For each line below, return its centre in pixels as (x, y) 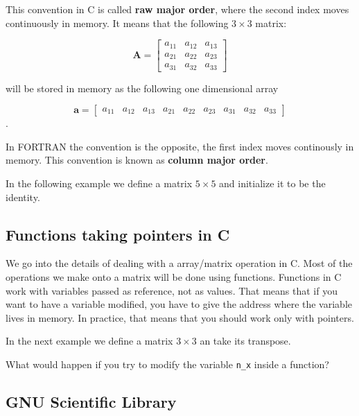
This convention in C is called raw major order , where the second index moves (177, 9)
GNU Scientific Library (91, 402)
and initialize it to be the (272, 183)
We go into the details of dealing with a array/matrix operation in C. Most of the (179, 263)
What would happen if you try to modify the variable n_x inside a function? (167, 364)
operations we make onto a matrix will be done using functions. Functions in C (174, 277)
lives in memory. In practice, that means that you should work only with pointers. (180, 317)
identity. (23, 197)
